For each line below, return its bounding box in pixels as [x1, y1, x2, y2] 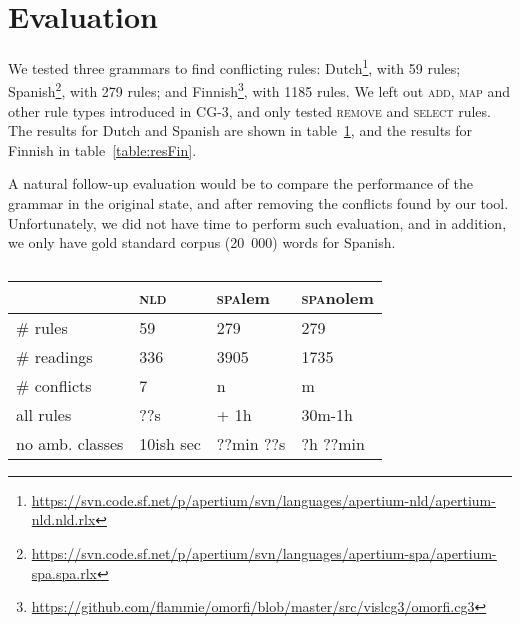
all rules [16, 402, 72, 426]
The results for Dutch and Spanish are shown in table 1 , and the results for [8, 120, 473, 141]
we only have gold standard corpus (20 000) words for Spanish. [8, 232, 396, 253]
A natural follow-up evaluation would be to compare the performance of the [8, 173, 473, 194]
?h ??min [301, 431, 365, 455]
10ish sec [139, 431, 201, 455]
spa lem [216, 285, 270, 309]
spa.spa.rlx [31, 562, 97, 583]
